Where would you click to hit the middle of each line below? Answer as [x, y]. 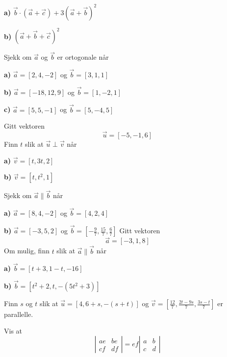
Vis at [13, 330]
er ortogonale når [83, 57]
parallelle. [19, 314]
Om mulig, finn [27, 251]
